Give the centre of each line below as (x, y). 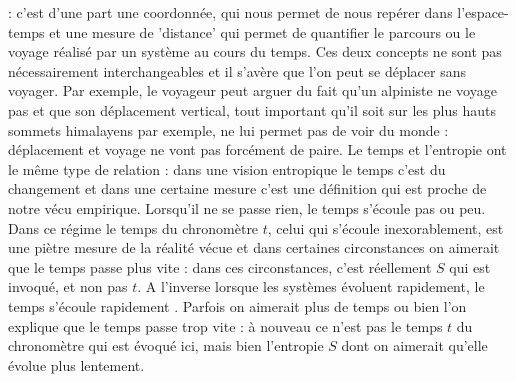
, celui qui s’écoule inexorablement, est (385, 227)
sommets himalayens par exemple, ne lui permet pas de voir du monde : (228, 129)
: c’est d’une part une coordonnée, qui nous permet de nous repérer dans (230, 12)
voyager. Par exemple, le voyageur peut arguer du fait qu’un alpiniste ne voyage (252, 90)
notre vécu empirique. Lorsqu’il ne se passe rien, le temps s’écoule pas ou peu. (247, 207)
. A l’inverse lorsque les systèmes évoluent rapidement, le (311, 286)
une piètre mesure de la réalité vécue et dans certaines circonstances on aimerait (254, 247)
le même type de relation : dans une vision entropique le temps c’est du (227, 168)
